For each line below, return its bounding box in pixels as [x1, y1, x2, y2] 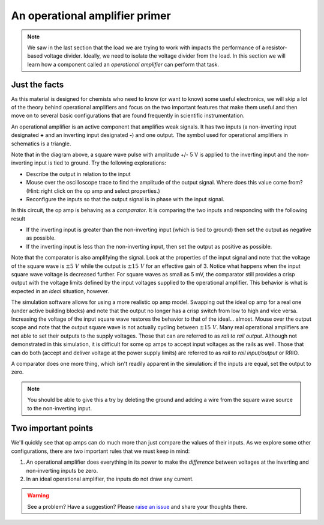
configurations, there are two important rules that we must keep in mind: [11, 448, 190, 455]
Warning [27, 492, 49, 499]
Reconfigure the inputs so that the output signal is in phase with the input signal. [26, 195, 224, 202]
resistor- [266, 44, 287, 51]
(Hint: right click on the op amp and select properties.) [26, 187, 160, 195]
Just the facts [11, 79, 64, 90]
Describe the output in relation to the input [26, 170, 131, 177]
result [11, 215, 26, 222]
